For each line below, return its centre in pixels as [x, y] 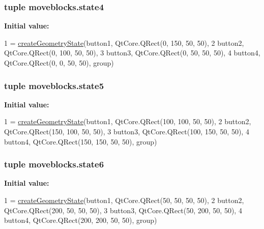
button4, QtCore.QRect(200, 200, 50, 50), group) [81, 220]
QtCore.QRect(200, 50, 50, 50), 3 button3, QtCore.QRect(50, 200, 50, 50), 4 [123, 210]
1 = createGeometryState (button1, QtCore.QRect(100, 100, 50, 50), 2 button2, [128, 121]
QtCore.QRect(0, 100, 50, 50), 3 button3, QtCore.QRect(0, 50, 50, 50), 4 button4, [132, 53]
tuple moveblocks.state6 [54, 164]
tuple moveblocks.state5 [54, 85]
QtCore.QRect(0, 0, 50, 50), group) [59, 63]
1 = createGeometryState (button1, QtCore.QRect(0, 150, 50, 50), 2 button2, [124, 42]
